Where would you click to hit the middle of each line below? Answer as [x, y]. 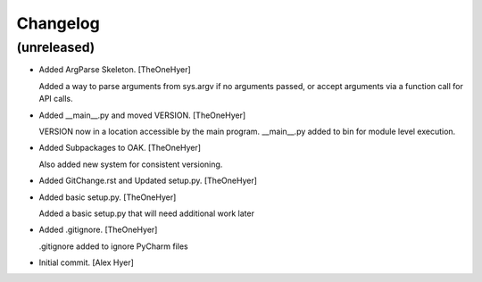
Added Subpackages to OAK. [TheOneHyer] [120, 148]
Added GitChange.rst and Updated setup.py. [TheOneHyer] [148, 181]
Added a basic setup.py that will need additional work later [146, 213]
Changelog [58, 23]
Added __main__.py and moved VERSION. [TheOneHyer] [142, 115]
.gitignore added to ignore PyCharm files [113, 246]
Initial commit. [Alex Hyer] [86, 262]
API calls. [56, 99]
